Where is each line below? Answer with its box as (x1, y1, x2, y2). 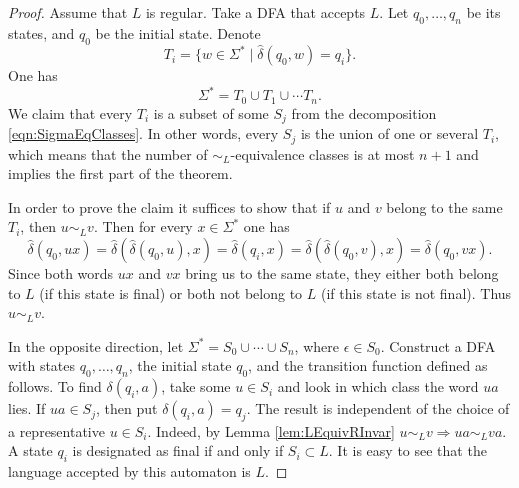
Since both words (8, 262, 114, 283)
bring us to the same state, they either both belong (185, 262, 499, 283)
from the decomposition (291, 102, 437, 123)
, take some (161, 376, 231, 397)
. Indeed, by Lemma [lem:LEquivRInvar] (147, 420, 395, 441)
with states (8, 355, 76, 376)
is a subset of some (153, 102, 269, 123)
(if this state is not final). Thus (320, 282, 512, 303)
